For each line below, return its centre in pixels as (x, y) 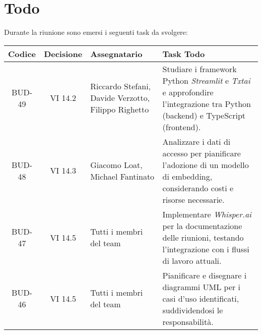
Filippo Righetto (120, 109)
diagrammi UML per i (202, 287)
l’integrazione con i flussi (206, 249)
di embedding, (187, 176)
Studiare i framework (200, 69)
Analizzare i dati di (196, 141)
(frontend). (182, 127)
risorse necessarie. (193, 199)
